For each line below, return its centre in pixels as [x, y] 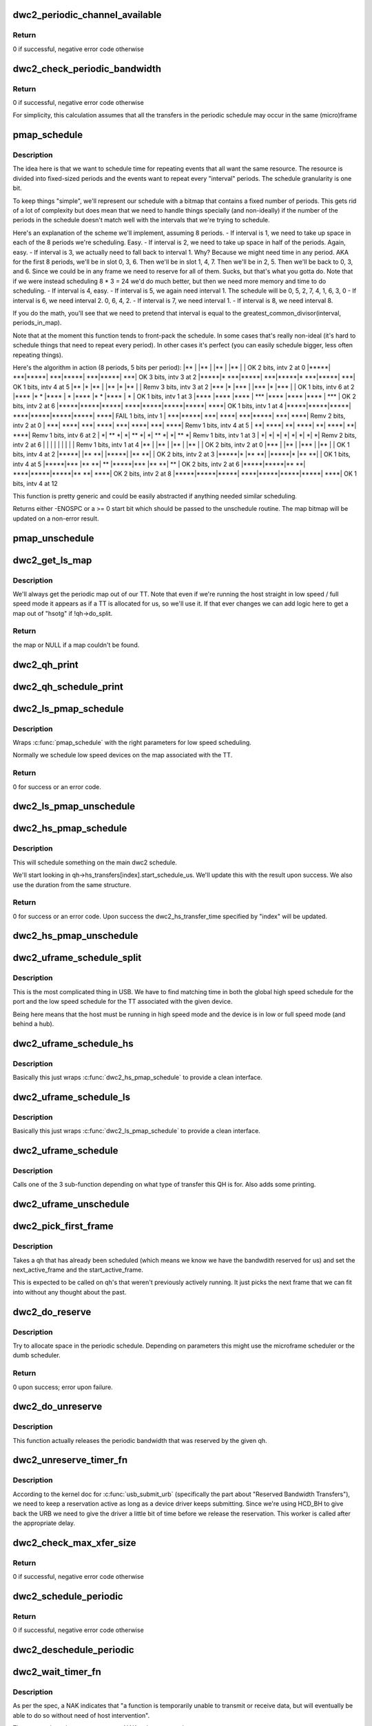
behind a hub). [33, 1024]
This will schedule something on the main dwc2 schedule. [95, 862]
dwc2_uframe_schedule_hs [73, 1044]
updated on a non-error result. [56, 518]
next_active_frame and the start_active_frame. [78, 1270]
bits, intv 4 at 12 [35, 483]
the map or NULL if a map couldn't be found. [76, 645]
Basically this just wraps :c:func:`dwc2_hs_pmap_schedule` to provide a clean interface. [138, 1078]
